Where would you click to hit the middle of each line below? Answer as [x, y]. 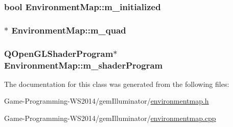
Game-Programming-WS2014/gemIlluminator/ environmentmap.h [107, 101]
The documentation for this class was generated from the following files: [117, 84]
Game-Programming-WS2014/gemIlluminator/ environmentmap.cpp [110, 118]
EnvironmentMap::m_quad [69, 30]
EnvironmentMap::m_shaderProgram [84, 65]
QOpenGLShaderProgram [59, 53]
